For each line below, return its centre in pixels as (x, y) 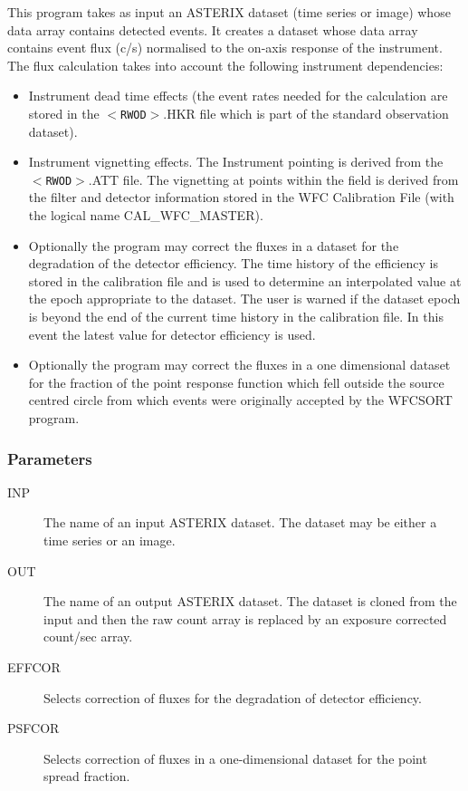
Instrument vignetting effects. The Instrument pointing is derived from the (236, 162)
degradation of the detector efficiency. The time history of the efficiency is (233, 263)
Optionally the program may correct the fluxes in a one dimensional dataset (239, 365)
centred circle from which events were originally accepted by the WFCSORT (240, 400)
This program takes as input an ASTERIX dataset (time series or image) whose (229, 12)
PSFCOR (33, 728)
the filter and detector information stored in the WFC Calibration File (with (241, 197)
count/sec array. (88, 637)
